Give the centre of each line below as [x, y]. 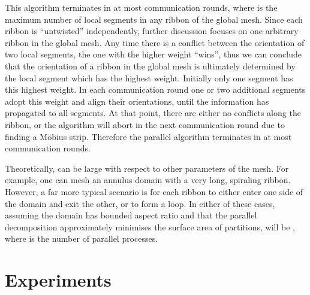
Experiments [58, 280]
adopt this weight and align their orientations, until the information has [137, 101]
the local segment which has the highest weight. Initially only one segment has [149, 77]
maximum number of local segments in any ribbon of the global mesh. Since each [154, 19]
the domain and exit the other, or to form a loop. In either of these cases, [140, 203]
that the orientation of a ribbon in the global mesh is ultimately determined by [150, 66]
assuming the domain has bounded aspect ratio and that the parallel [131, 215]
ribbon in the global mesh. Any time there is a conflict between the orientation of [155, 42]
